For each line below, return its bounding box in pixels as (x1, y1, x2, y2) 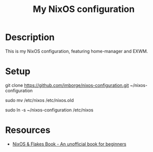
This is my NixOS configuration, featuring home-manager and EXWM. (5, 48, 148, 54)
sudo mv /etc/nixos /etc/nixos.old (5, 97, 74, 103)
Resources (5, 124, 51, 136)
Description (5, 31, 55, 43)
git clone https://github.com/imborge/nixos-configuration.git (5, 82, 129, 88)
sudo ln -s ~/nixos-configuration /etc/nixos (5, 106, 94, 113)
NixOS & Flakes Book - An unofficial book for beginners (12, 141, 127, 147)
